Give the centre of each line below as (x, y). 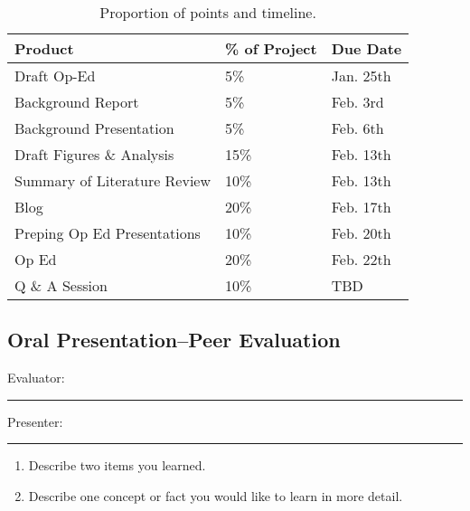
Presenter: (35, 421)
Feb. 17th (361, 207)
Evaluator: (36, 378)
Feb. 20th (361, 233)
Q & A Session (61, 285)
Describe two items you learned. (117, 465)
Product (44, 48)
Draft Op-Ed (55, 76)
